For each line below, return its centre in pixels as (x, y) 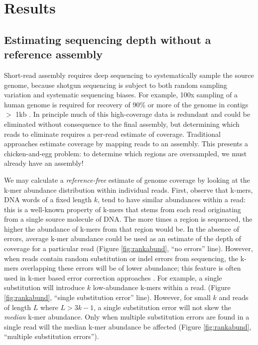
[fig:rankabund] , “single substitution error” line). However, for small (107, 297)
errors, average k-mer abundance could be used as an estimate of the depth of (123, 238)
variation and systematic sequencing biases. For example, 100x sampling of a (121, 95)
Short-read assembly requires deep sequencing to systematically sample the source (129, 75)
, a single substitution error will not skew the (162, 307)
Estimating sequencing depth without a (108, 39)
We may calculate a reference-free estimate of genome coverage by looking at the (127, 179)
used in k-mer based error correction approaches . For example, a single (113, 277)
